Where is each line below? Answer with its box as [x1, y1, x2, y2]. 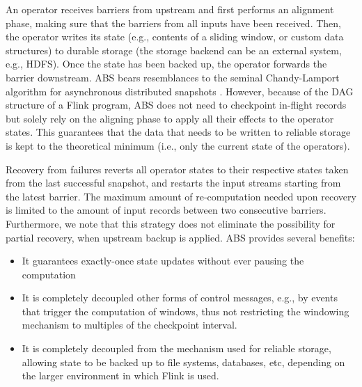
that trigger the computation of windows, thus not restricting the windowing [22, 303, 349, 318]
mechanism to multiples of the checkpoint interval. [22, 317, 237, 332]
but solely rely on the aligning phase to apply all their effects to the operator [6, 111, 334, 125]
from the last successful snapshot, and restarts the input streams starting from [6, 175, 341, 190]
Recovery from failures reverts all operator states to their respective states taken [6, 161, 349, 176]
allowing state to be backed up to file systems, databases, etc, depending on [22, 354, 345, 369]
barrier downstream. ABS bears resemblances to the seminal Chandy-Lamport [6, 70, 340, 84]
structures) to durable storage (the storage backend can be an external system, [6, 42, 342, 57]
